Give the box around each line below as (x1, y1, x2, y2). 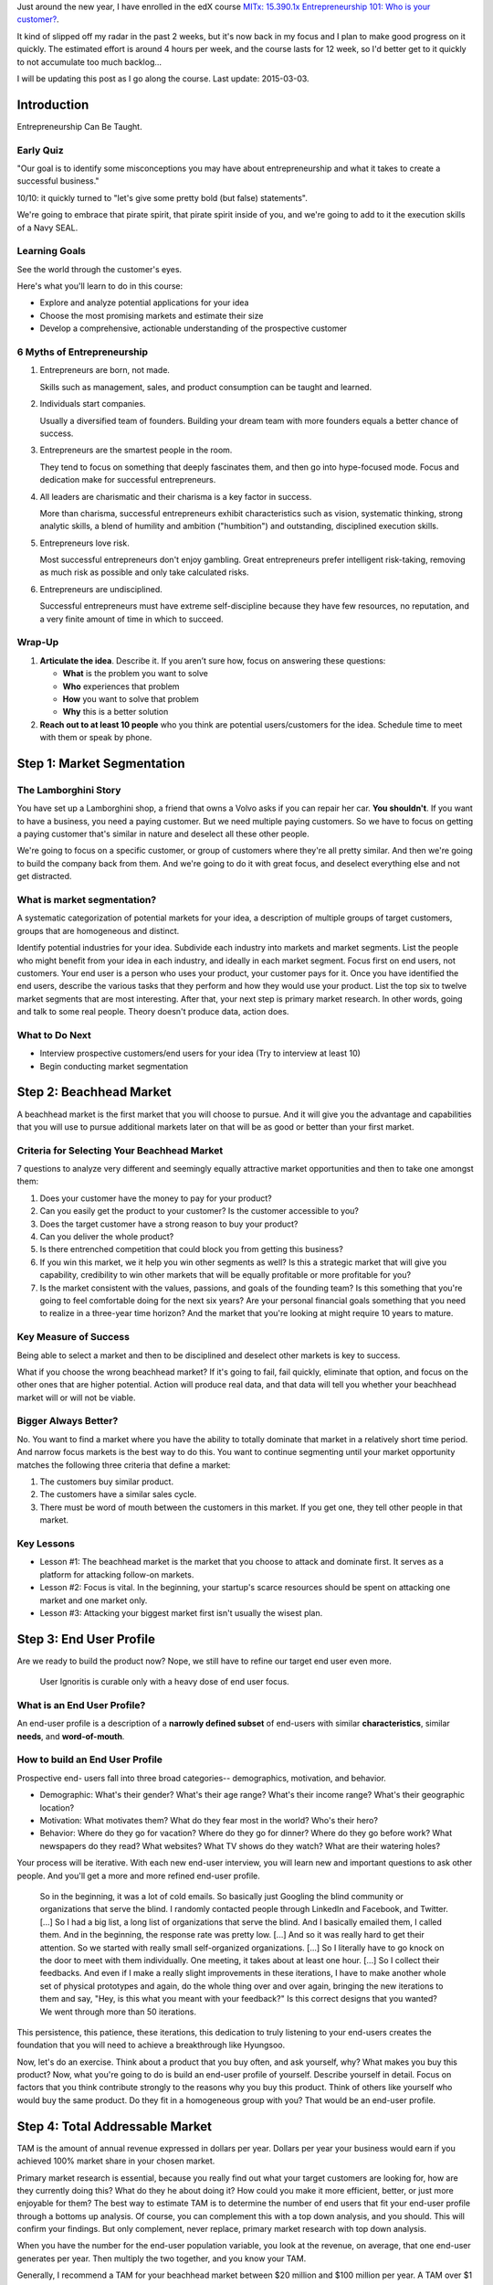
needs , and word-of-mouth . (16, 1730, 125, 1741)
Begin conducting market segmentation (39, 1060, 189, 1071)
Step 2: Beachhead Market (16, 1084, 173, 1100)
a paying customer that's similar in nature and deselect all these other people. (16, 828, 309, 840)
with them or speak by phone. (39, 732, 152, 743)
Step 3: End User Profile (16, 1631, 155, 1647)
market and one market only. (39, 1595, 148, 1606)
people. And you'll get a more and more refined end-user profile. (16, 1870, 260, 1881)
